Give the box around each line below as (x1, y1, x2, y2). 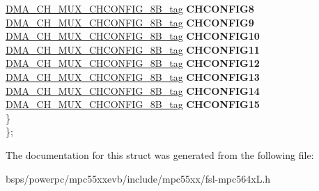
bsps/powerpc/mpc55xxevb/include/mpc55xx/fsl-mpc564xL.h (6, 171, 271, 185)
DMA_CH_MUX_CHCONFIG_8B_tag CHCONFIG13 (6, 69, 260, 84)
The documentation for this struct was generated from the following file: (6, 147, 314, 162)
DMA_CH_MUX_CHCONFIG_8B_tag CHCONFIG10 (6, 29, 260, 43)
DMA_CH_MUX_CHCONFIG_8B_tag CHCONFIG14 (6, 83, 260, 98)
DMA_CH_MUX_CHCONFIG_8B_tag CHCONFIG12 (6, 56, 260, 70)
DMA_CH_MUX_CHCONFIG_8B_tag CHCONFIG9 (6, 15, 254, 29)
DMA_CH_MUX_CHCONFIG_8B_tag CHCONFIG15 (6, 97, 260, 112)
